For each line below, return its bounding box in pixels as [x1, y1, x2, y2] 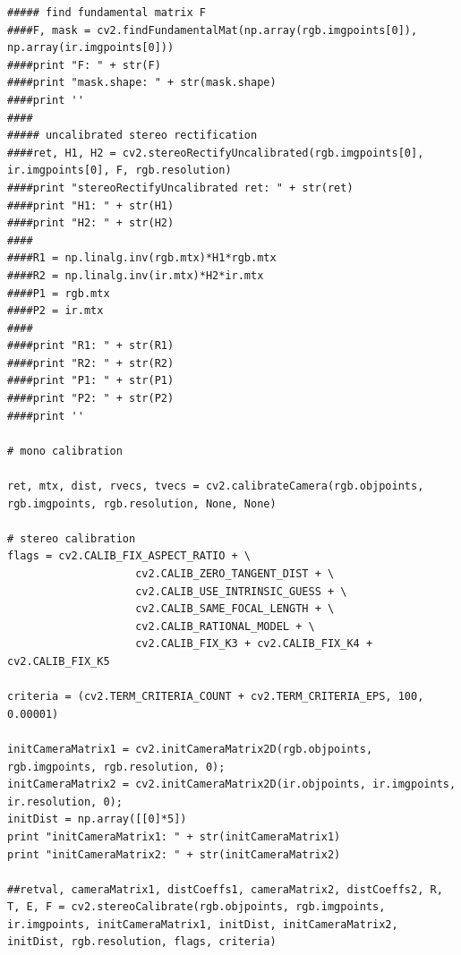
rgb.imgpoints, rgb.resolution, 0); [7, 760, 226, 773]
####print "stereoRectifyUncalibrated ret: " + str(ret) [7, 181, 354, 194]
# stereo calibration [7, 532, 136, 545]
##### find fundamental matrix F [7, 6, 206, 19]
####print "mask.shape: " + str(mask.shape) [7, 76, 277, 90]
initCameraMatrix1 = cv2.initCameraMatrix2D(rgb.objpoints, [7, 742, 373, 755]
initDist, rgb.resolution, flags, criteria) [7, 935, 277, 949]
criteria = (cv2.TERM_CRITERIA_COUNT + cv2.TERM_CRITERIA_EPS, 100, [7, 690, 424, 703]
